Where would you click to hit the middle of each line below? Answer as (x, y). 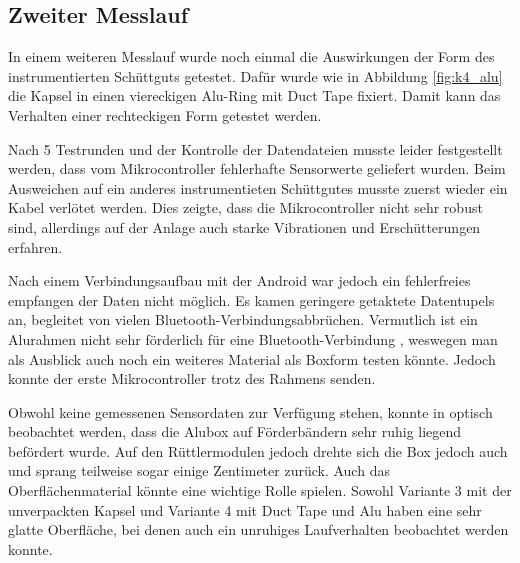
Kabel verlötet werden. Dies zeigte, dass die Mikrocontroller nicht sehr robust (245, 207)
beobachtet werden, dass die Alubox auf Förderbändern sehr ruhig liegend (235, 431)
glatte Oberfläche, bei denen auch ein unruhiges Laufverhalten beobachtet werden (258, 529)
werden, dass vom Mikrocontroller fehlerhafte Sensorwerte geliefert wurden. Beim (257, 168)
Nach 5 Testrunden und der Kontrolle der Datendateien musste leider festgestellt (255, 148)
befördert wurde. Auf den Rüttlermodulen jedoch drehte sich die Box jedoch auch (258, 450)
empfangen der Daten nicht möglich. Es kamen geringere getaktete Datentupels (251, 299)
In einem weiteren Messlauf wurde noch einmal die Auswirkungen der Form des (251, 56)
